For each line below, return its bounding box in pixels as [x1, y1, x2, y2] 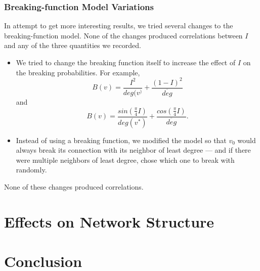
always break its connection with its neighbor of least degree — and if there [16, 145, 251, 155]
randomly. [16, 164, 47, 175]
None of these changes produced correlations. [4, 181, 144, 192]
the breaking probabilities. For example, [16, 67, 140, 77]
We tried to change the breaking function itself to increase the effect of [16, 57, 236, 67]
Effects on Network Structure [4, 211, 214, 232]
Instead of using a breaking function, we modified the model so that [16, 134, 227, 145]
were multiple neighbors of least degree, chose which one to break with [16, 154, 235, 165]
